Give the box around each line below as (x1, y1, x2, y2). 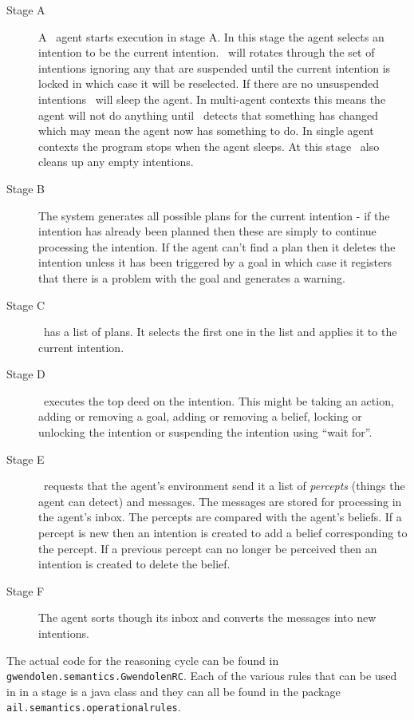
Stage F (6, 582, 45, 599)
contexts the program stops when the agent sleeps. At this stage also (38, 137, 380, 154)
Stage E (6, 450, 45, 467)
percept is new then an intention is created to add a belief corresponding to (38, 524, 408, 541)
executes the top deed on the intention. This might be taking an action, (43, 392, 394, 409)
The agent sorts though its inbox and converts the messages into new (38, 609, 377, 626)
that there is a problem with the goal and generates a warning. (38, 269, 345, 286)
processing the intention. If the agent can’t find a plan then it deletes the (38, 238, 396, 255)
